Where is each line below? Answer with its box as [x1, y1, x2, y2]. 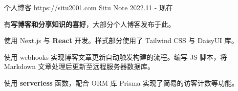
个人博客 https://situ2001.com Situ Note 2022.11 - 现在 [4, 2, 173, 12]
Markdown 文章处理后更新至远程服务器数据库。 [4, 61, 154, 71]
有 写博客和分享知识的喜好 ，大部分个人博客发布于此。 [4, 19, 175, 29]
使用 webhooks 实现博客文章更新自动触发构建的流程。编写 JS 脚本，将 [4, 51, 227, 62]
